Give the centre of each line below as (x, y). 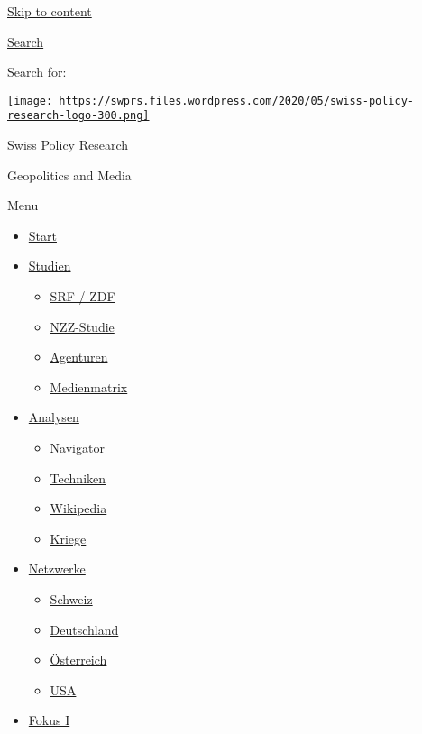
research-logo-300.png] (78, 116)
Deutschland (84, 629)
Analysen (54, 417)
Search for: (37, 72)
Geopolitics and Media (69, 174)
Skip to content (50, 11)
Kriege (68, 538)
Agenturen (79, 357)
